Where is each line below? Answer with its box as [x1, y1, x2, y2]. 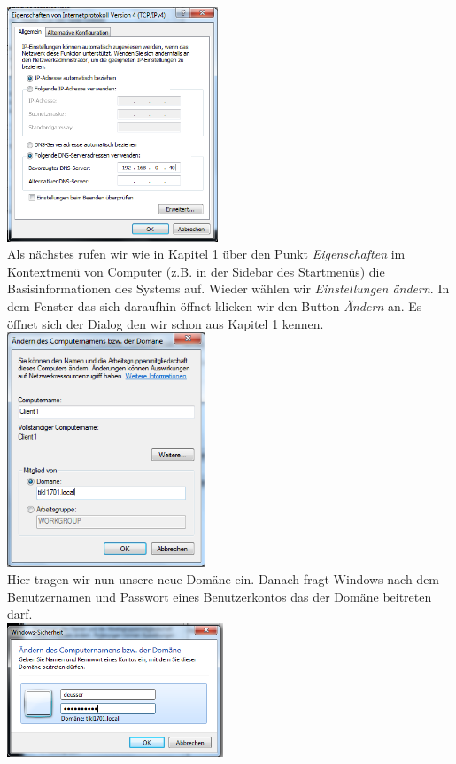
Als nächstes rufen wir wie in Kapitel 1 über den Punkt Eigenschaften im [7, 245, 406, 263]
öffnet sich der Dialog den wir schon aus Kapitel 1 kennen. [7, 314, 324, 332]
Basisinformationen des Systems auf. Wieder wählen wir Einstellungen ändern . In [7, 279, 450, 298]
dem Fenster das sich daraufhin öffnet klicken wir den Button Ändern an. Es [7, 296, 422, 315]
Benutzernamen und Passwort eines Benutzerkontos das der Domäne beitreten [7, 587, 432, 605]
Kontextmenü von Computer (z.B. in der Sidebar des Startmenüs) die [7, 261, 385, 280]
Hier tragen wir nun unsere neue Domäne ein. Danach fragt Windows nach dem [7, 570, 440, 589]
